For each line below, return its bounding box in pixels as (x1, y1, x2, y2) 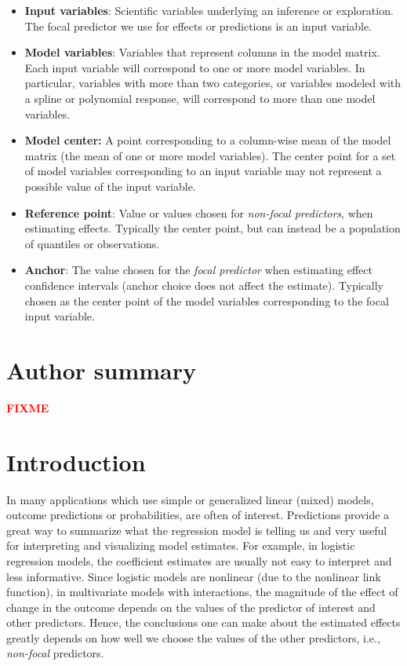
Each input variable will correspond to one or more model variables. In (24, 59, 365, 75)
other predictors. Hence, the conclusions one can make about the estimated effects (6, 614, 401, 631)
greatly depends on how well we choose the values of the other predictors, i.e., (6, 629, 380, 646)
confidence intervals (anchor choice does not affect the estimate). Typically (24, 276, 383, 293)
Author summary (6, 353, 197, 386)
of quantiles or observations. (24, 235, 160, 251)
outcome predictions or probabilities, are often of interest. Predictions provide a (6, 507, 390, 523)
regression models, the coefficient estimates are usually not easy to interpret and (6, 552, 392, 569)
